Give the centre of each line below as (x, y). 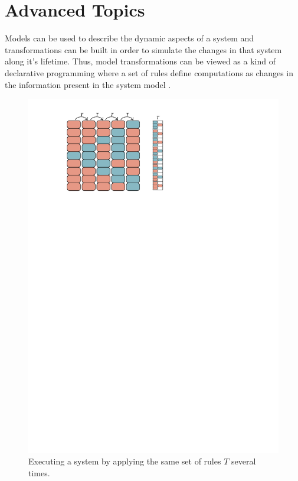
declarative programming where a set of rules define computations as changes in (149, 72)
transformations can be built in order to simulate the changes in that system (143, 49)
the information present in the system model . (88, 84)
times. (39, 472)
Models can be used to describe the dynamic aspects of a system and (130, 38)
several (244, 461)
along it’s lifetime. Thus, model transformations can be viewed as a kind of (140, 61)
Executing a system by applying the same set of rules (125, 461)
